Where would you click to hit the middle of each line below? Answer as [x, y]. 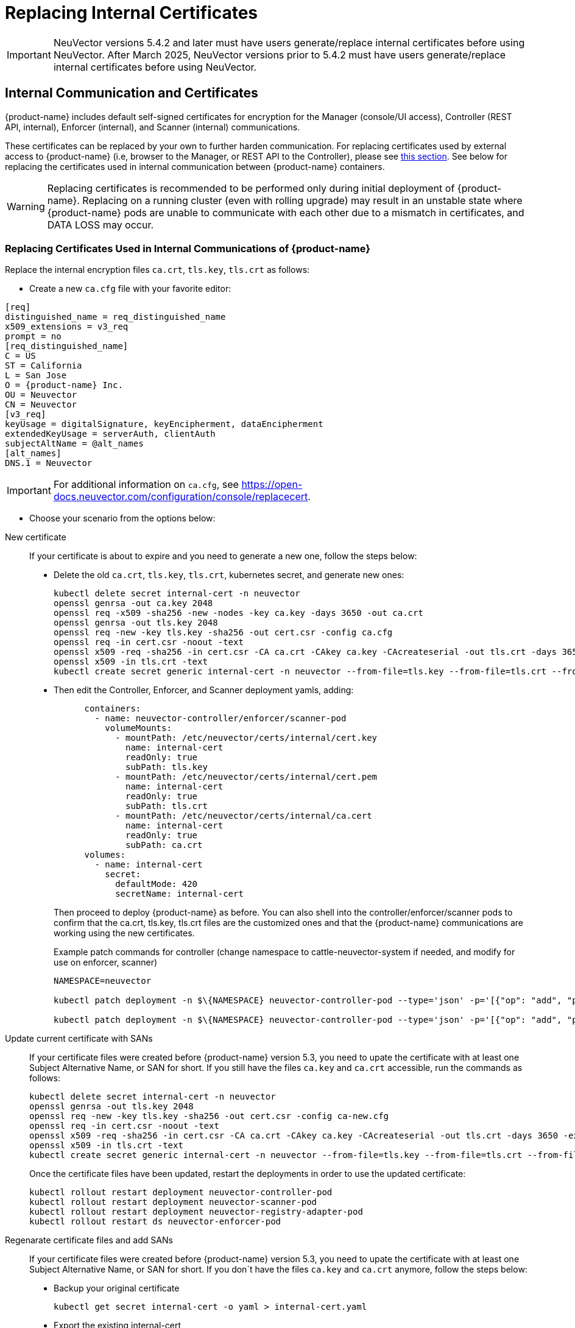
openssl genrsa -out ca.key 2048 [133, 603]
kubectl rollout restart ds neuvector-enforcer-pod [155, 1222]
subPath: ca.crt [164, 845]
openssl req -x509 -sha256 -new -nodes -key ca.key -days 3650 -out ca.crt [238, 613]
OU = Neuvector [41, 395]
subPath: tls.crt [167, 806]
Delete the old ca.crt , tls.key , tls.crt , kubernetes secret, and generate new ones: [229, 575]
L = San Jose [36, 376]
